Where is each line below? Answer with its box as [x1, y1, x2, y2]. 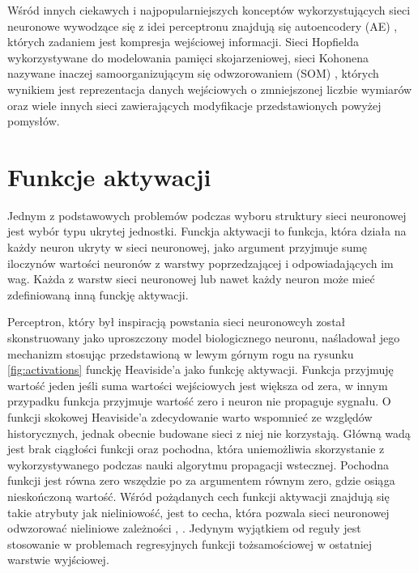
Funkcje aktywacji [7, 159, 211, 193]
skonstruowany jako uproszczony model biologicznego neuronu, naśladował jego [7, 329, 400, 346]
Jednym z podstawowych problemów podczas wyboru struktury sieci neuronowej [7, 206, 407, 223]
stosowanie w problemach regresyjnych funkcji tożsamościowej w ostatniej [7, 535, 373, 552]
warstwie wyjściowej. [7, 551, 109, 568]
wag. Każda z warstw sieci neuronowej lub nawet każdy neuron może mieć [7, 270, 375, 287]
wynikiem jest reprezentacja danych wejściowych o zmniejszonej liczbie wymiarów [7, 80, 412, 97]
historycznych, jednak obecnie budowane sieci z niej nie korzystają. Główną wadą [7, 424, 411, 441]
